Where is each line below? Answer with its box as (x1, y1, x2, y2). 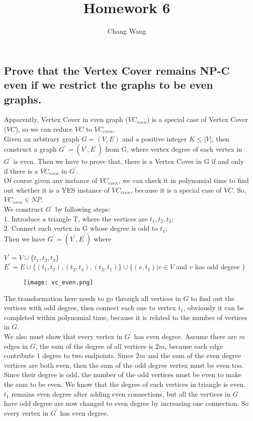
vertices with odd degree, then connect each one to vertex (4, 302, 176, 313)
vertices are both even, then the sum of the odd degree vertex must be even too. (4, 360, 244, 370)
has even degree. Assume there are (134, 331, 237, 341)
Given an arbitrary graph (4, 133, 79, 143)
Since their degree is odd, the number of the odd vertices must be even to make (4, 369, 242, 380)
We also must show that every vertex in (4, 331, 122, 341)
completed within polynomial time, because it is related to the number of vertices (4, 312, 248, 322)
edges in (4, 341, 28, 351)
